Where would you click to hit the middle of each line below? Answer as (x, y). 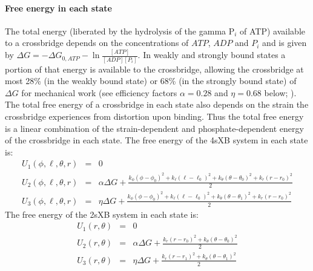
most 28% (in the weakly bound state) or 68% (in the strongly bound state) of (151, 81)
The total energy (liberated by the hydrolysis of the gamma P (120, 31)
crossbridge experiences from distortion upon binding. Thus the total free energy (154, 116)
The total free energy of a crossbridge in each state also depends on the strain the (157, 104)
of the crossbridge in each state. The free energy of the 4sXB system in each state (156, 140)
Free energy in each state (58, 8)
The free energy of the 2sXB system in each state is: (102, 214)
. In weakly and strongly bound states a (212, 55)
